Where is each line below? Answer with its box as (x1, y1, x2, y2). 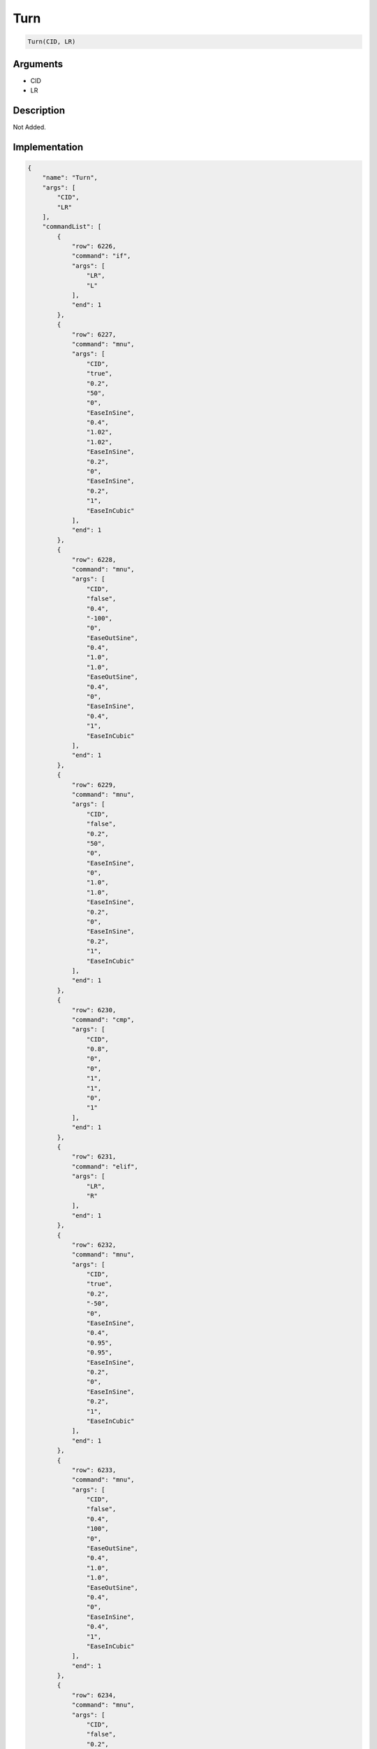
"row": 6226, (71, 242, 117, 250)
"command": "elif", (71, 1162, 139, 1170)
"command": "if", (71, 252, 131, 260)
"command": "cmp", (71, 1015, 135, 1024)
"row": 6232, (71, 1240, 117, 1249)
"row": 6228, (71, 555, 117, 563)
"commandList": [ (42, 222, 102, 231)
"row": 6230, (71, 1006, 117, 1014)
